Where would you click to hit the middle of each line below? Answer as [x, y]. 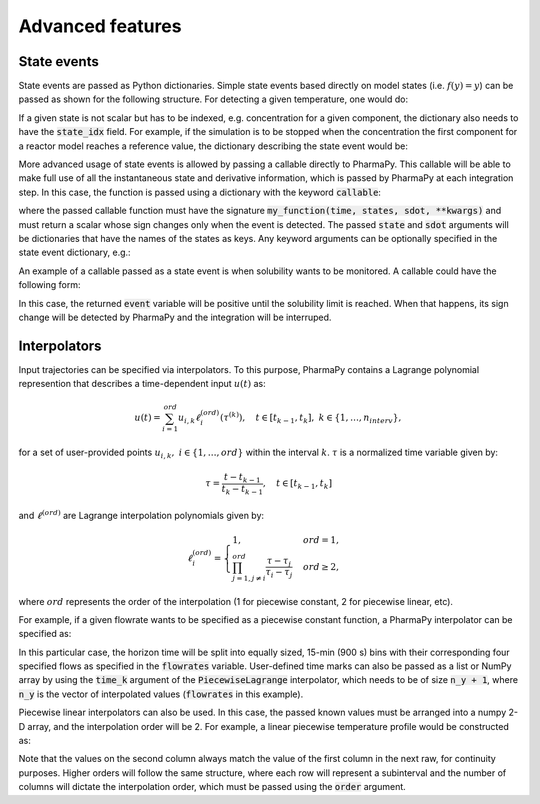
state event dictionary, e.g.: [74, 252]
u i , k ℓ [189, 419]
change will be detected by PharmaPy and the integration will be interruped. [175, 317]
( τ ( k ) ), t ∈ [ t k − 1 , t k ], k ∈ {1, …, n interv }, [311, 418]
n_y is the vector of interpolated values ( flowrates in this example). [161, 694]
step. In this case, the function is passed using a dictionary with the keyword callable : [200, 192]
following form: [49, 285]
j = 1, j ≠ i [249, 578]
